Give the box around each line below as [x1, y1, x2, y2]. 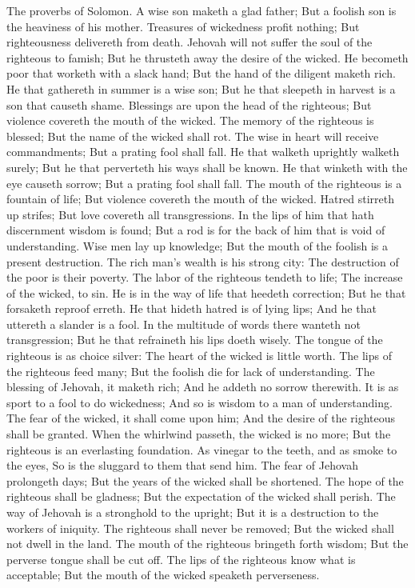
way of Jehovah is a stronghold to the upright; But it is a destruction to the [6, 504, 379, 520]
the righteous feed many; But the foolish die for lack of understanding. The [6, 362, 375, 379]
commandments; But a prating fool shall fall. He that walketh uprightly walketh [6, 143, 400, 160]
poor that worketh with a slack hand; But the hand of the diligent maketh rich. [6, 65, 396, 82]
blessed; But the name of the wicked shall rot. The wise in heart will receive [6, 127, 379, 144]
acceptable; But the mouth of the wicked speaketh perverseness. [6, 566, 320, 583]
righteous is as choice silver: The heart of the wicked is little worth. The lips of [6, 347, 393, 364]
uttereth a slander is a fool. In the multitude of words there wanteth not [6, 315, 361, 332]
